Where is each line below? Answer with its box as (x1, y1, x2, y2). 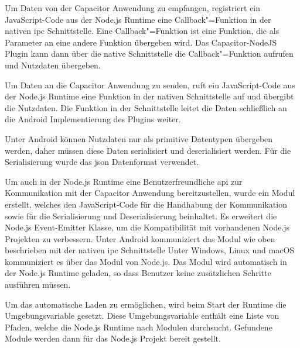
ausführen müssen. (5, 278, 71, 291)
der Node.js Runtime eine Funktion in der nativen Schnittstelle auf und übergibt (5, 90, 294, 102)
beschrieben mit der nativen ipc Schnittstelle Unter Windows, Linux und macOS (5, 244, 295, 256)
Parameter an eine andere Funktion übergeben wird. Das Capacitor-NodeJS (5, 36, 277, 48)
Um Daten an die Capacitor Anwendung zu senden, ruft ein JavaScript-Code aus (5, 78, 295, 91)
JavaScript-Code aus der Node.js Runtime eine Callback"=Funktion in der (5, 13, 271, 25)
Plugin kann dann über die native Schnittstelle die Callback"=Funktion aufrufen (5, 47, 294, 60)
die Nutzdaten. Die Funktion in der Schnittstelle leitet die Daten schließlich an (5, 101, 287, 113)
